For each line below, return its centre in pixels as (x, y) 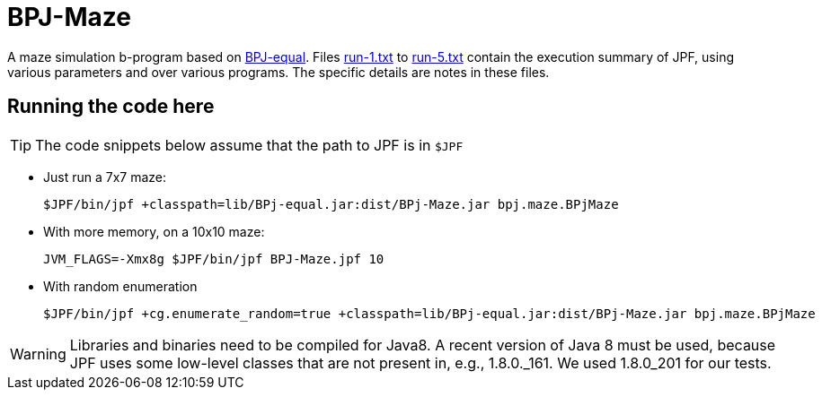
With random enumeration (120, 286)
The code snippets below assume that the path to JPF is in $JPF (249, 145)
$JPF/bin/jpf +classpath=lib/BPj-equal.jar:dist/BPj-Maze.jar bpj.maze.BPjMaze (331, 204)
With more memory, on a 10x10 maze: (154, 231)
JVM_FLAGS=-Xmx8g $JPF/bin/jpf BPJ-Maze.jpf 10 (214, 259)
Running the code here (111, 107)
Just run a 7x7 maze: (105, 177)
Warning (38, 354)
